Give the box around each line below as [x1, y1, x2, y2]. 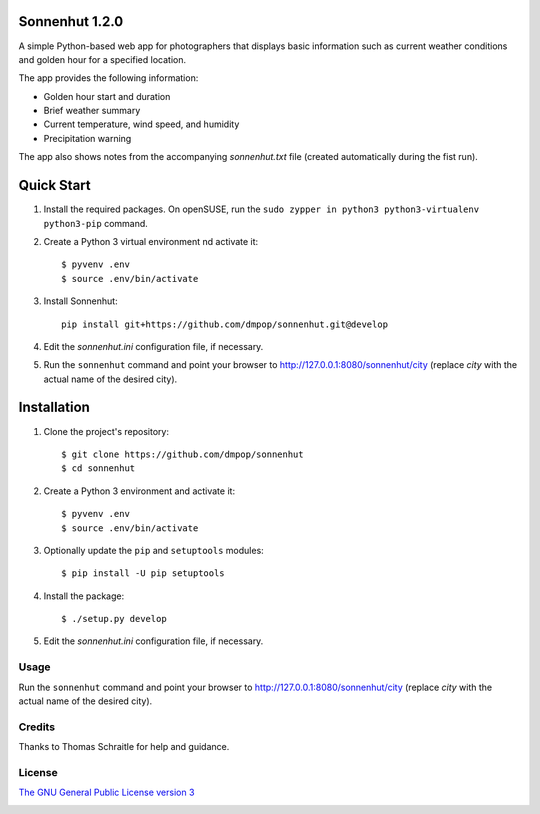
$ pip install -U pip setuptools [61, 568, 225, 579]
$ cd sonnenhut [61, 463, 136, 474]
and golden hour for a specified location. [18, 53, 187, 65]
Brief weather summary [43, 105, 141, 117]
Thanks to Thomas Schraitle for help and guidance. [18, 741, 230, 753]
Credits [18, 720, 55, 734]
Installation [18, 399, 90, 416]
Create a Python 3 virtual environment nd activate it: [43, 235, 259, 247]
